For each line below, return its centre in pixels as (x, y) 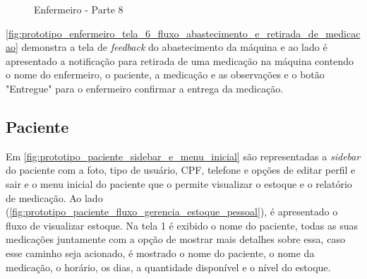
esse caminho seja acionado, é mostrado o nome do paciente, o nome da (160, 253)
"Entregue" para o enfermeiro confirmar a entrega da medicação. (145, 88)
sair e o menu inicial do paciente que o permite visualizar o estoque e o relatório (179, 183)
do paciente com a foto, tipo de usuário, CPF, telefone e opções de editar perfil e (181, 170)
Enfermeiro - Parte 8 (79, 9)
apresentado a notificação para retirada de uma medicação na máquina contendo (180, 60)
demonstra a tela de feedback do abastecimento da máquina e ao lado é (174, 47)
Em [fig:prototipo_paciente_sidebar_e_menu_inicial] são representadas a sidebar (183, 156)
